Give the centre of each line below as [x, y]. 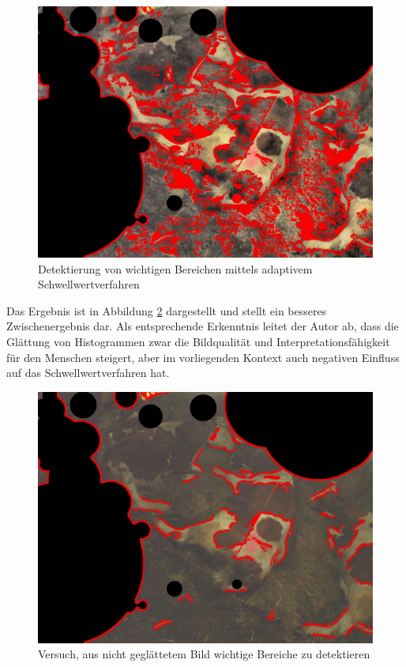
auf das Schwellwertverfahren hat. [88, 373]
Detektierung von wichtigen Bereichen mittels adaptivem [175, 268]
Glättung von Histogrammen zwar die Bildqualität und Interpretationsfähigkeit [198, 341]
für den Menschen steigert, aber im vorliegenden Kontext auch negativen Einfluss [203, 357]
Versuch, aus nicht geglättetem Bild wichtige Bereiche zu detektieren [204, 654]
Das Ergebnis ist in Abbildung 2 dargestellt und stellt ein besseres [167, 310]
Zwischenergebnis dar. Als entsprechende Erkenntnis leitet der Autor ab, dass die [203, 326]
